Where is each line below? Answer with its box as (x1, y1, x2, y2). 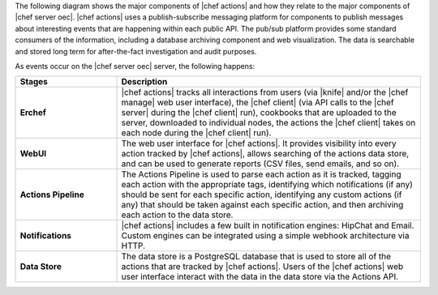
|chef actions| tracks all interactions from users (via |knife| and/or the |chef (121, 87, 409, 98)
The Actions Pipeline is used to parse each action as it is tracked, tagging (121, 169, 401, 180)
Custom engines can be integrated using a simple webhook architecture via (121, 230, 410, 242)
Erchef (19, 107, 46, 118)
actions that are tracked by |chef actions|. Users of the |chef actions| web (121, 261, 404, 272)
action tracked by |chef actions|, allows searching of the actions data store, (121, 148, 410, 160)
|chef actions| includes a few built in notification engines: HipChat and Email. (121, 220, 414, 231)
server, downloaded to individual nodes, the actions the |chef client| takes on (121, 118, 416, 129)
